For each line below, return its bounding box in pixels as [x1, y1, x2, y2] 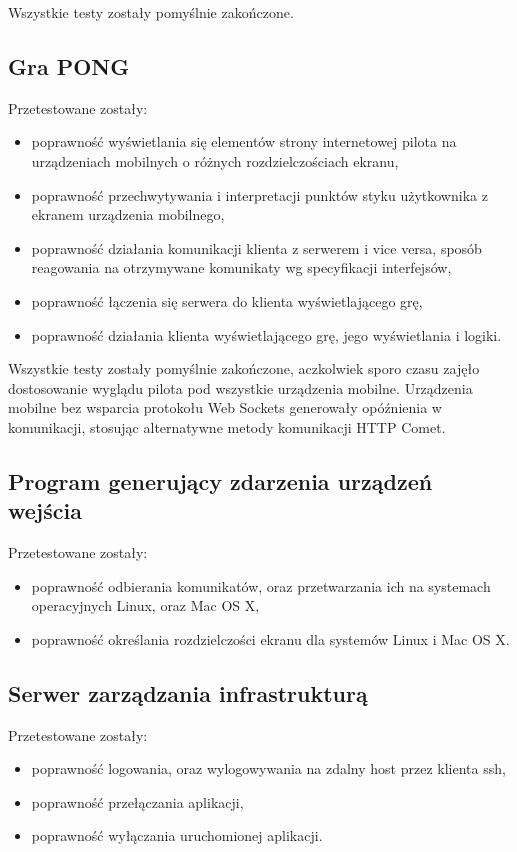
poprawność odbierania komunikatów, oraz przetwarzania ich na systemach [31, 575, 491, 596]
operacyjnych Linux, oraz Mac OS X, [31, 595, 260, 616]
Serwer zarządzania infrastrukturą [8, 677, 368, 708]
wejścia [8, 495, 82, 526]
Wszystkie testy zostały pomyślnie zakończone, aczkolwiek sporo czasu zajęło [8, 358, 480, 379]
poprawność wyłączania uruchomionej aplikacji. [31, 825, 323, 846]
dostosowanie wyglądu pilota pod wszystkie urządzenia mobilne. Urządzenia [8, 377, 473, 398]
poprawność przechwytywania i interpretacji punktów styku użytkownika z [31, 184, 488, 205]
